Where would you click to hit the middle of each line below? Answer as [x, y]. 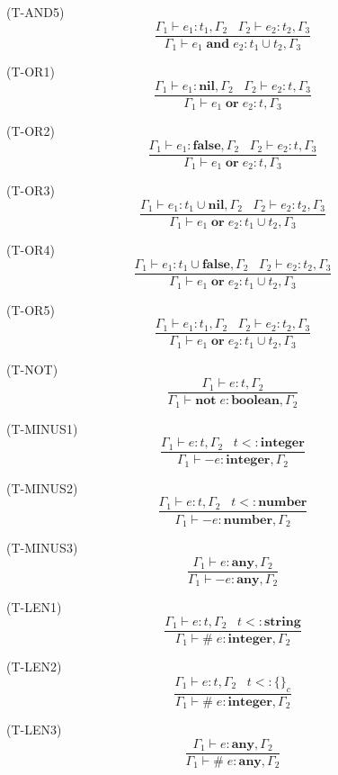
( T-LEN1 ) [34, 607]
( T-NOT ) [32, 369]
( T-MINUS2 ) [42, 487]
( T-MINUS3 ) [42, 547]
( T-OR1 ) [31, 72]
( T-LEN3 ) [34, 730]
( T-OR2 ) [31, 131]
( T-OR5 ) [31, 309]
